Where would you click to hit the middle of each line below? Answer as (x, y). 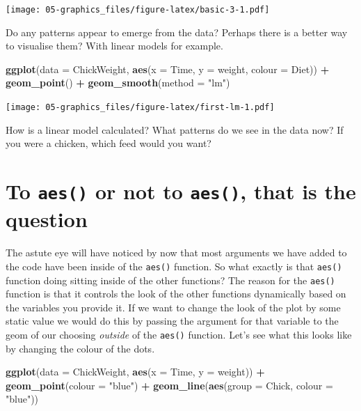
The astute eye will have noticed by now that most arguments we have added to (176, 253)
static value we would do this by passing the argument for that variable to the (172, 321)
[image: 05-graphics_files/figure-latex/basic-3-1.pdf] (138, 10)
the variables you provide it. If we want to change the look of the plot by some (173, 307)
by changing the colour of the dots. (80, 348)
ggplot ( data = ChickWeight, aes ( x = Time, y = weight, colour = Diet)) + (168, 69)
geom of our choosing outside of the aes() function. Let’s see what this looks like (179, 334)
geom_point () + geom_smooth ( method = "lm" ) (118, 83)
